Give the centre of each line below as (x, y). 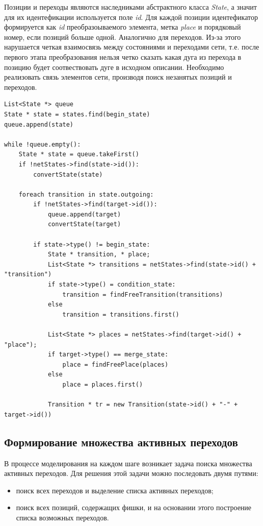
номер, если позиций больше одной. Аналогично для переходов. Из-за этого (123, 37)
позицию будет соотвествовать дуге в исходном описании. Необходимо (114, 67)
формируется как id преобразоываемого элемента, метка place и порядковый (123, 27)
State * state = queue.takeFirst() (79, 154)
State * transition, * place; (99, 255)
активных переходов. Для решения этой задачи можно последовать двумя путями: (131, 473)
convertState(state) (68, 174)
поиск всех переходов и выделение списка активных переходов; (115, 490)
